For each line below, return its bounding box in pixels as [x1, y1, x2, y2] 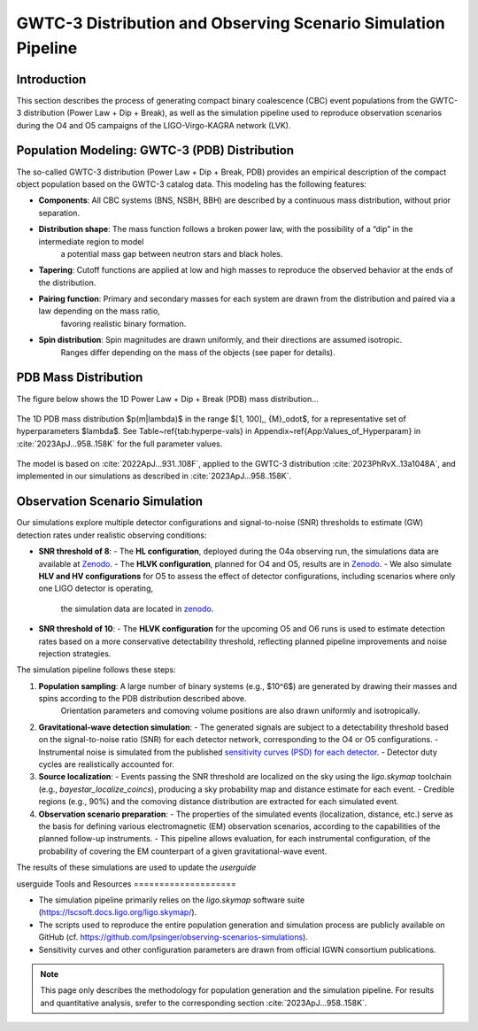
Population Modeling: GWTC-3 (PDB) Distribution [16, 143, 295, 159]
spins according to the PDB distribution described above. [38, 694, 247, 704]
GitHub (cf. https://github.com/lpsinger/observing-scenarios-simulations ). [38, 932, 309, 942]
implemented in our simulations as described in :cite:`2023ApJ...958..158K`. [16, 470, 292, 482]
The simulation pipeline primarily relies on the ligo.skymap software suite [38, 895, 305, 905]
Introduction [16, 72, 87, 87]
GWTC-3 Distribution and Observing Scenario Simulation [16, 13, 446, 33]
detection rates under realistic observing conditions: [16, 530, 207, 540]
